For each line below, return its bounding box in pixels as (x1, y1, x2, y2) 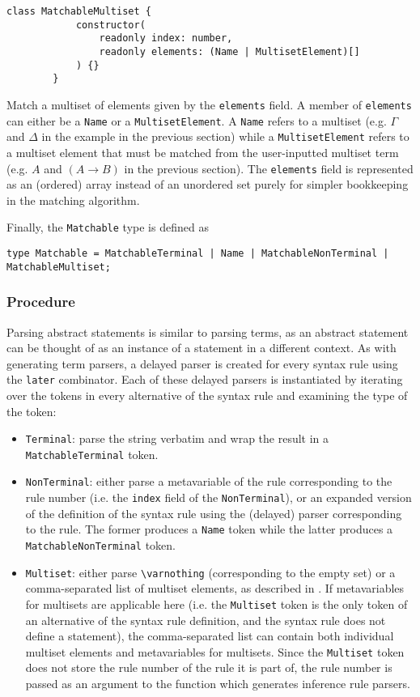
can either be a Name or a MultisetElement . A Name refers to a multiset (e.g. (6, 112, 387, 129)
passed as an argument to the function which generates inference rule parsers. (25, 675, 410, 692)
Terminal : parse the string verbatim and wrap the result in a (25, 430, 329, 447)
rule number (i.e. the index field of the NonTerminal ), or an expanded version (25, 489, 412, 506)
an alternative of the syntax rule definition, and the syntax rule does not (25, 611, 386, 628)
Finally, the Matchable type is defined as (6, 219, 209, 236)
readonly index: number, (99, 32, 233, 45)
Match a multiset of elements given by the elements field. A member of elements (6, 96, 412, 113)
